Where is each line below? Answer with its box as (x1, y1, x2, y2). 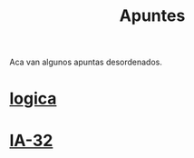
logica (9, 88, 57, 109)
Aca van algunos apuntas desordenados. (9, 56, 163, 68)
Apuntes (119, 5, 186, 26)
